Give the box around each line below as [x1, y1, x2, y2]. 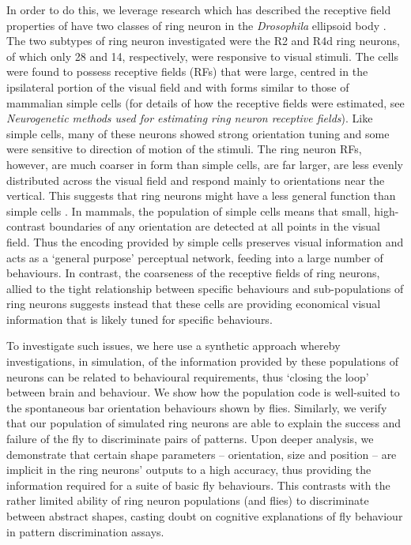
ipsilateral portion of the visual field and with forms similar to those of [6, 78, 349, 95]
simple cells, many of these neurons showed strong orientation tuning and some [6, 125, 390, 141]
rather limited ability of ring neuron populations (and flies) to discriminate [6, 492, 369, 509]
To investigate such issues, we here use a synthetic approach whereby [6, 337, 341, 354]
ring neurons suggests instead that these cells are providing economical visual [6, 295, 381, 312]
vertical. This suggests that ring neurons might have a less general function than [6, 187, 396, 204]
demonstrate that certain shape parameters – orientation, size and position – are [6, 445, 397, 462]
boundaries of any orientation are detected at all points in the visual [49, 218, 380, 235]
